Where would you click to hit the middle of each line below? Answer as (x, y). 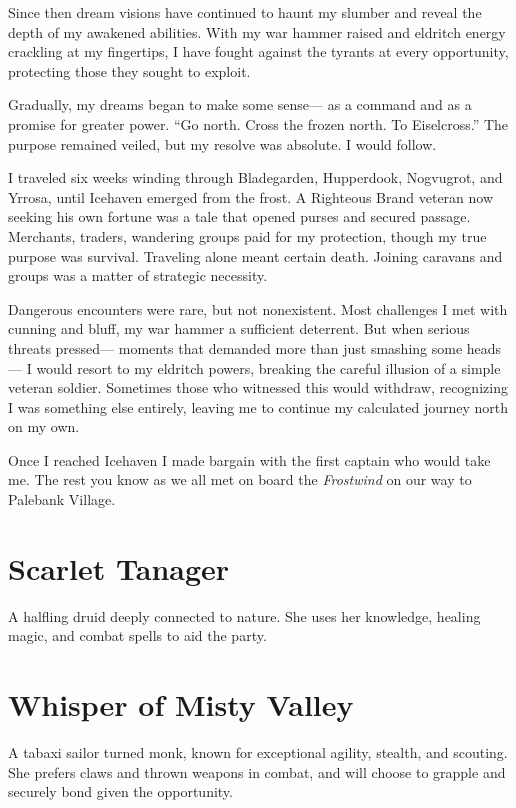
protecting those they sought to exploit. (129, 70)
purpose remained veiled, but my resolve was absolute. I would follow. (222, 143)
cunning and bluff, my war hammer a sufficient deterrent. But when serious (239, 328)
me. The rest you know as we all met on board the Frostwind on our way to (240, 479)
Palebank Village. (62, 499)
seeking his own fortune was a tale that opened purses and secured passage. (239, 216)
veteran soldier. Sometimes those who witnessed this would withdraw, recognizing (258, 387)
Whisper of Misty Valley (181, 704)
